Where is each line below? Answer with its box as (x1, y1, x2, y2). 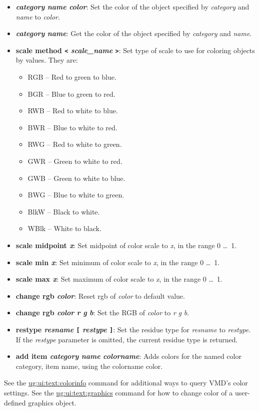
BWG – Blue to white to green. (27, 189, 124, 200)
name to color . (15, 11, 60, 22)
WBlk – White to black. (27, 223, 101, 234)
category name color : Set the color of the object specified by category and (15, 2, 249, 12)
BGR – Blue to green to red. (27, 88, 115, 99)
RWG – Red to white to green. (27, 139, 122, 149)
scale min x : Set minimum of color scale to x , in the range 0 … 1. (15, 257, 220, 267)
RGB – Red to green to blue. (27, 72, 116, 82)
